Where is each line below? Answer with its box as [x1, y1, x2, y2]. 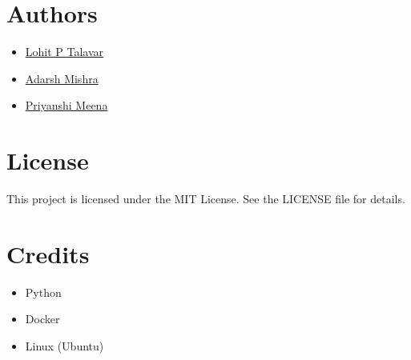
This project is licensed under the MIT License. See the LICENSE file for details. [6, 190, 405, 207]
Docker [25, 310, 60, 327]
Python [25, 283, 62, 300]
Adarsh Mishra [25, 70, 99, 86]
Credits [6, 237, 90, 270]
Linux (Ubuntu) [25, 337, 104, 354]
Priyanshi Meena [25, 97, 108, 114]
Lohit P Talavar [25, 43, 104, 60]
